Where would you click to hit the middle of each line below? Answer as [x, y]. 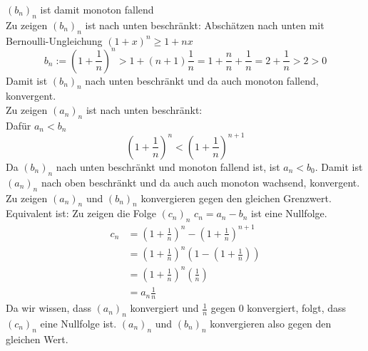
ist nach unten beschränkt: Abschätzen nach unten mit [205, 25]
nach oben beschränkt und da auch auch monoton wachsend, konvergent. [200, 182]
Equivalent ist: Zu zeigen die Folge [81, 213]
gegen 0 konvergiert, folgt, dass [278, 308]
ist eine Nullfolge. [289, 213]
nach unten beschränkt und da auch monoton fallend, [202, 80]
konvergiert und [164, 308]
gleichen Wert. [37, 339]
